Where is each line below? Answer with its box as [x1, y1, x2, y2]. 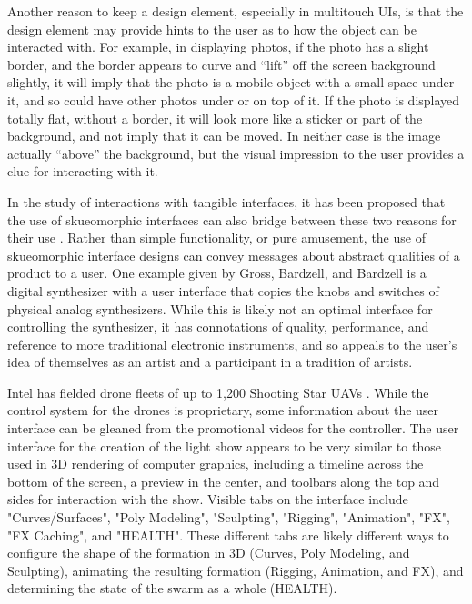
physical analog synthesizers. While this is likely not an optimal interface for [7, 299, 433, 318]
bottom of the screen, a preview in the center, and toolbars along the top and [7, 471, 440, 490]
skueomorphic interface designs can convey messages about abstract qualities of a [7, 245, 460, 264]
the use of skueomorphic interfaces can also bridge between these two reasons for [7, 210, 457, 229]
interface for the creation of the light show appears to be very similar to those [7, 436, 441, 455]
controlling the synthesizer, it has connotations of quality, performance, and [7, 317, 429, 336]
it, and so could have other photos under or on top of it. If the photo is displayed [7, 90, 460, 109]
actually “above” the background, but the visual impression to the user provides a [7, 144, 465, 163]
